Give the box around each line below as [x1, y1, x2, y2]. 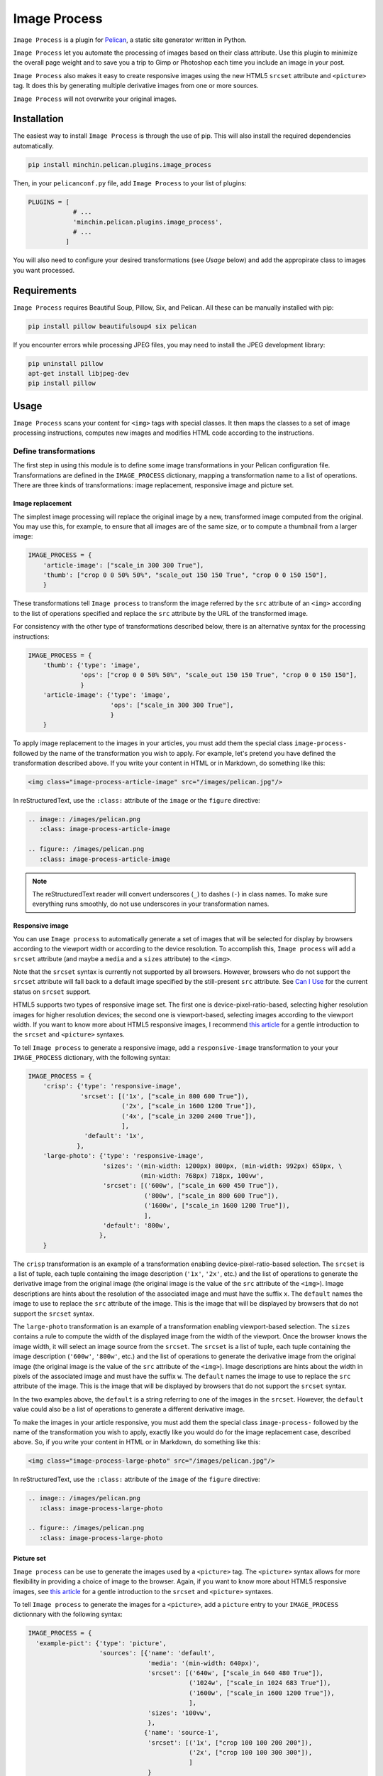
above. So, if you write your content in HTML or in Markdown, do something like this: [13, 1438, 261, 1446]
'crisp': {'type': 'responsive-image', [43, 1082, 182, 1090]
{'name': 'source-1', [143, 1728, 219, 1737]
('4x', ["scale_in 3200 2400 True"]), [121, 1112, 257, 1120]
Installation [13, 113, 64, 125]
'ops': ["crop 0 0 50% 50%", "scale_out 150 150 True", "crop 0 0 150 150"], [80, 671, 357, 679]
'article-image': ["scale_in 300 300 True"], [43, 561, 204, 569]
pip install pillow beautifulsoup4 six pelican [28, 322, 196, 330]
